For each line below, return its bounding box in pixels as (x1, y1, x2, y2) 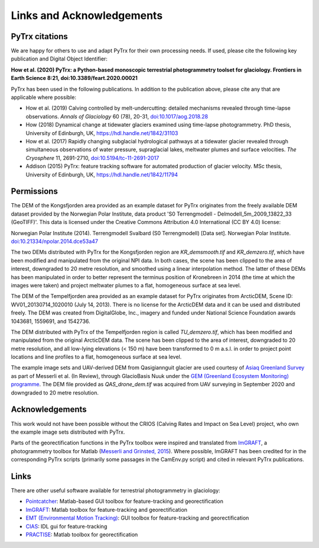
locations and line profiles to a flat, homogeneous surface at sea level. (11, 353, 182, 361)
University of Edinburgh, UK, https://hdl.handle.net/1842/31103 (25, 129, 178, 136)
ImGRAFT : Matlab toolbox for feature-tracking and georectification (25, 506, 188, 513)
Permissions (11, 187, 58, 197)
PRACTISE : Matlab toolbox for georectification (25, 531, 138, 538)
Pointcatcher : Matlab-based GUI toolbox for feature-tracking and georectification (25, 498, 224, 505)
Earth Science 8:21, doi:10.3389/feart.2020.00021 (11, 75, 138, 82)
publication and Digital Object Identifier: (11, 55, 108, 62)
